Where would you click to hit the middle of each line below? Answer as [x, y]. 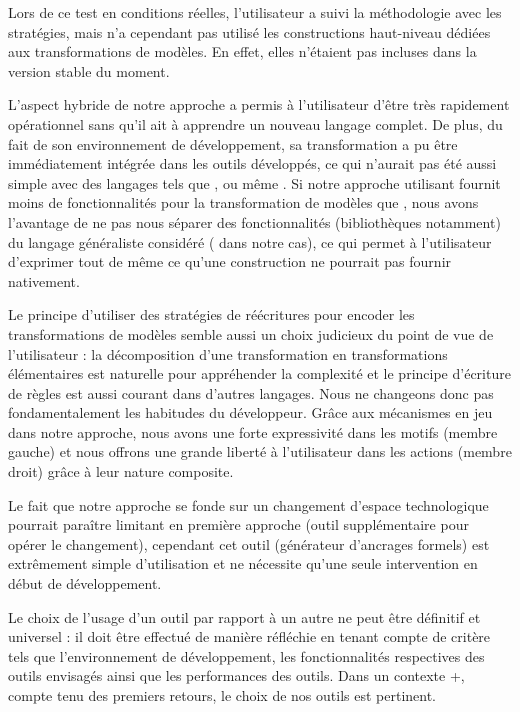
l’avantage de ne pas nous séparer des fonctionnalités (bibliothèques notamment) [254, 221]
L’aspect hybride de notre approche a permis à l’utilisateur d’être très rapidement [259, 104]
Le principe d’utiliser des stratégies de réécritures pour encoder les [211, 314]
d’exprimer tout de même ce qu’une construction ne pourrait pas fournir [230, 261]
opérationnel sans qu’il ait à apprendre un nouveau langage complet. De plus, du [255, 123]
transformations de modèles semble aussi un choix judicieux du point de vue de [251, 333]
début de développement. [85, 583]
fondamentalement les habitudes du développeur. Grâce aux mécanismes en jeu [250, 412]
